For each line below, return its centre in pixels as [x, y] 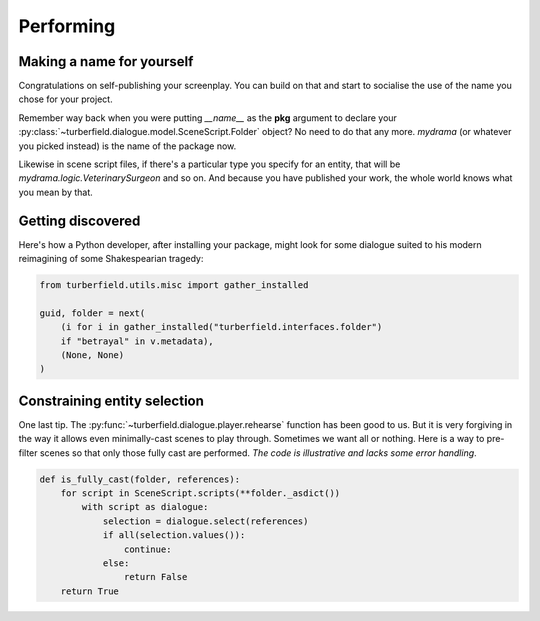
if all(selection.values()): [174, 535]
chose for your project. [66, 99]
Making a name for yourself [106, 61]
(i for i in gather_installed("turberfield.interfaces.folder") [221, 327]
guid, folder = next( [92, 313]
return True [90, 591]
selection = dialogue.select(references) [205, 521]
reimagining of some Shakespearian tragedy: [111, 259]
